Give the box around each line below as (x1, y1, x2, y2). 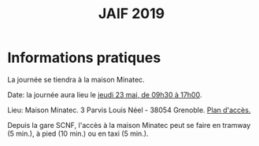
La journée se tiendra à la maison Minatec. (7, 75, 145, 84)
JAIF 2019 (98, 5, 165, 23)
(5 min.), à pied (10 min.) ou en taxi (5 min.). (7, 129, 149, 138)
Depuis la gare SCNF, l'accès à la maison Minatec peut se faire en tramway (7, 120, 251, 130)
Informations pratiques (7, 49, 161, 67)
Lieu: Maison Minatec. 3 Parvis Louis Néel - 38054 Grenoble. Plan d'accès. (7, 105, 251, 115)
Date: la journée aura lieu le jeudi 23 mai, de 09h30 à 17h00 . (7, 89, 202, 99)
